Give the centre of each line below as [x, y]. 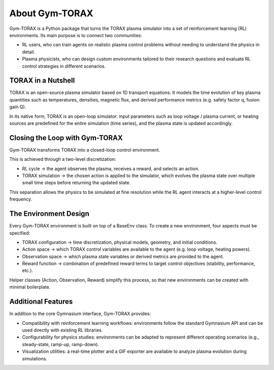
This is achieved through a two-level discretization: [63, 159]
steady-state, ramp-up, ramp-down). [61, 344]
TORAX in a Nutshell [42, 80]
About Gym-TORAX [51, 13]
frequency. [21, 199]
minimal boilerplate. [30, 287]
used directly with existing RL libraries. [62, 330]
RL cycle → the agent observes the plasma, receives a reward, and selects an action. [111, 169]
